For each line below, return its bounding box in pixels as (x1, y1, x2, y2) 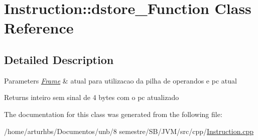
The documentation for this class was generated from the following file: (4, 108, 222, 119)
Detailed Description (4, 51, 114, 67)
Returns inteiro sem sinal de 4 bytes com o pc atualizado (4, 92, 179, 102)
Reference (4, 17, 74, 38)
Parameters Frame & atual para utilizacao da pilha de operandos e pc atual (4, 75, 237, 85)
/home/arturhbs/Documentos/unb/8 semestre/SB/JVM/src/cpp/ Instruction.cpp (4, 125, 254, 136)
